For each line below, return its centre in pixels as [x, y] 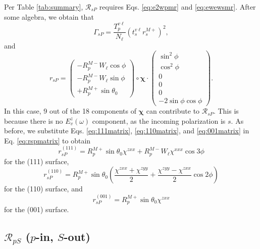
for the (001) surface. [37, 209]
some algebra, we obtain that [49, 16]
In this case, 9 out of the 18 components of [70, 111]
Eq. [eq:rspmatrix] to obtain [47, 140]
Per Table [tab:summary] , [44, 7]
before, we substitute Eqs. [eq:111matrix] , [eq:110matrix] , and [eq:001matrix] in [127, 131]
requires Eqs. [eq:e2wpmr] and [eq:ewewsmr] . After [177, 7]
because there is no [34, 120]
